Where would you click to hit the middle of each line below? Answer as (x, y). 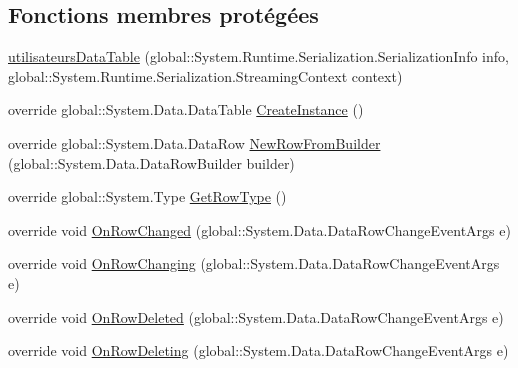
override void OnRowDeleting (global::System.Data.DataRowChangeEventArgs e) (258, 350)
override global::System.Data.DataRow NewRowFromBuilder (194, 142)
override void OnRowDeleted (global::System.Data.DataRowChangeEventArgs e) (256, 316)
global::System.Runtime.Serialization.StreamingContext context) (205, 75)
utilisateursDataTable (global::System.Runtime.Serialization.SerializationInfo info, (258, 56)
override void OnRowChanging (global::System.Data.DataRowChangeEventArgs (254, 263)
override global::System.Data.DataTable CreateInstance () (186, 109)
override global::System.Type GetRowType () (147, 196)
